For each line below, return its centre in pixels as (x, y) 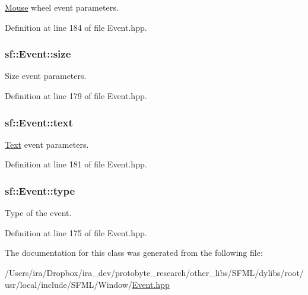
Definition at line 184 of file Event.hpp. (76, 27)
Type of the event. (38, 213)
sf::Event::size (38, 54)
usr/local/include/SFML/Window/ (69, 284)
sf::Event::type (40, 190)
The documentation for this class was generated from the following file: (134, 253)
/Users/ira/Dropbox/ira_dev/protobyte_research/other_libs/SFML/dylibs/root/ (154, 272)
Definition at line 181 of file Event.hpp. (76, 164)
